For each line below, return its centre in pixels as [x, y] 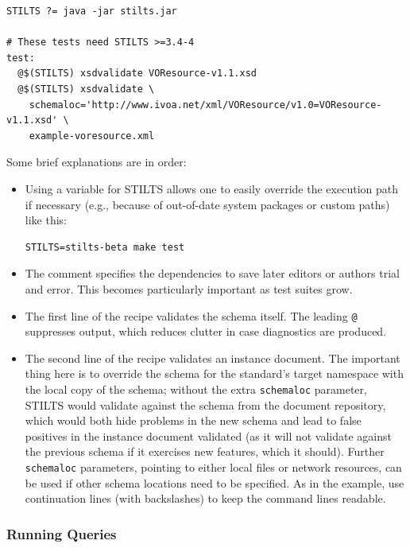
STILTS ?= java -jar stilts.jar [92, 11]
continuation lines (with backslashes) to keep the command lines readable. [205, 498]
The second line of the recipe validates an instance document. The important [213, 358]
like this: [46, 220]
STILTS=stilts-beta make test [105, 247]
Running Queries [62, 533]
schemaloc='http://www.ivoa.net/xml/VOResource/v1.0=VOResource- [205, 105]
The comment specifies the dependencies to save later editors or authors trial [212, 273]
